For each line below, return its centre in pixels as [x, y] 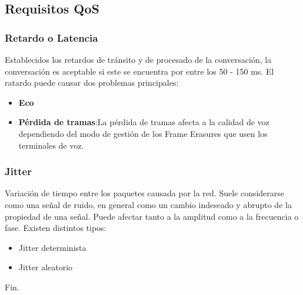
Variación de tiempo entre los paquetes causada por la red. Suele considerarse [145, 193]
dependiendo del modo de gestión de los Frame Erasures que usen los [143, 133]
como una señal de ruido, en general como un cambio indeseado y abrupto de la [148, 204]
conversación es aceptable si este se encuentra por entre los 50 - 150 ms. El [139, 71]
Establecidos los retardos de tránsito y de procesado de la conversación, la [138, 59]
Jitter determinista [52, 247]
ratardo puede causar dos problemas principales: [92, 83]
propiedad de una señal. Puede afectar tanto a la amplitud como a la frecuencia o [152, 216]
